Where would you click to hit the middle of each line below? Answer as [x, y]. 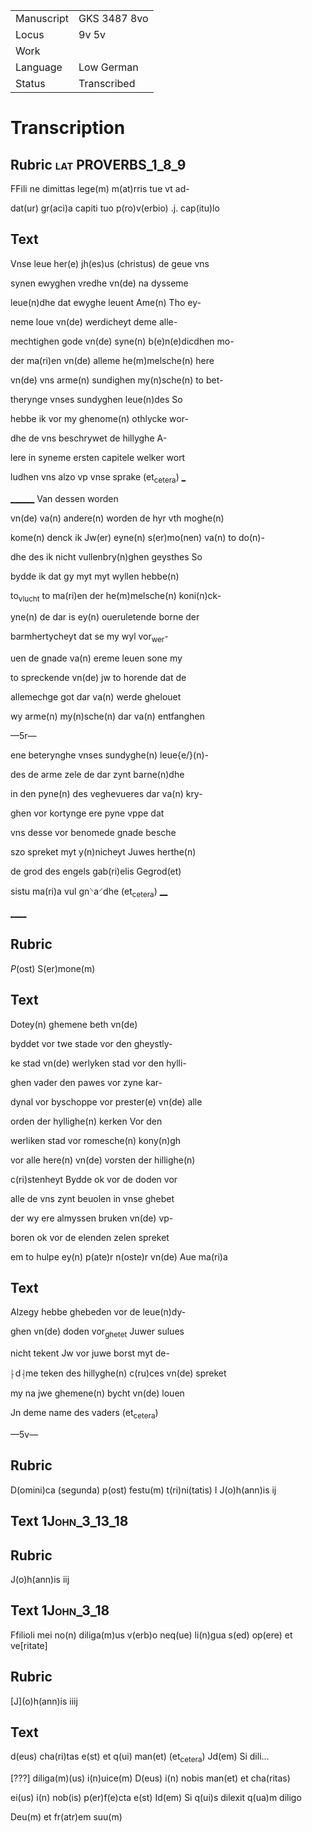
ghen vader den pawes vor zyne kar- [86, 1082]
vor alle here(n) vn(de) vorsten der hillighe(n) [103, 1160]
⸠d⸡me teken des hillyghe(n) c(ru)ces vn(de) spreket [118, 1373]
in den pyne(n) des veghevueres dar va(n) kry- [106, 794]
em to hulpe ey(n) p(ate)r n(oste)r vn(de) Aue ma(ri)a [119, 1256]
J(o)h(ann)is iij [40, 1580]
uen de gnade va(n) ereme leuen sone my [96, 658]
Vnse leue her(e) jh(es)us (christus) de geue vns [110, 263]
